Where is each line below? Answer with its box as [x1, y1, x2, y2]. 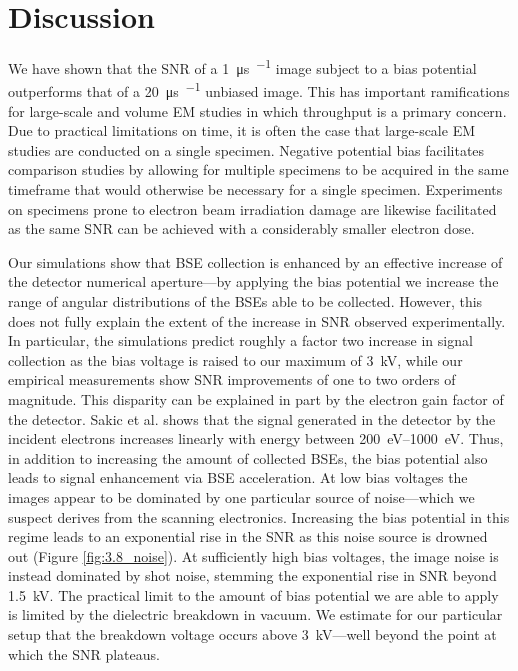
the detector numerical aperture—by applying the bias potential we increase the [8, 271, 499, 292]
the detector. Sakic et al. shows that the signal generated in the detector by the [8, 408, 496, 429]
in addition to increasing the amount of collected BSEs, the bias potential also [8, 447, 488, 468]
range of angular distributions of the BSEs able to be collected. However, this [8, 290, 483, 311]
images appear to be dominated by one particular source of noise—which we [8, 486, 475, 507]
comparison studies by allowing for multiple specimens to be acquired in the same [8, 159, 509, 180]
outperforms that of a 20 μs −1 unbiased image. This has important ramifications [8, 78, 510, 102]
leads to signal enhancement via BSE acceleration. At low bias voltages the [8, 467, 468, 488]
